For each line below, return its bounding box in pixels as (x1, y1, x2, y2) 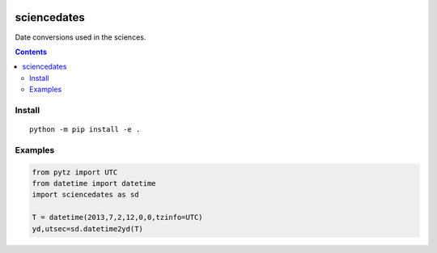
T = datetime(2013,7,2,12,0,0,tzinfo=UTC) (32, 213, 203, 222)
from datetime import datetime (32, 179, 157, 188)
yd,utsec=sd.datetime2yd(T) (32, 224, 143, 234)
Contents (15, 47, 48, 57)
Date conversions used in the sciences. (15, 32, 146, 42)
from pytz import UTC (32, 167, 118, 177)
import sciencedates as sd (32, 190, 139, 200)
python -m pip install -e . (29, 125, 141, 134)
